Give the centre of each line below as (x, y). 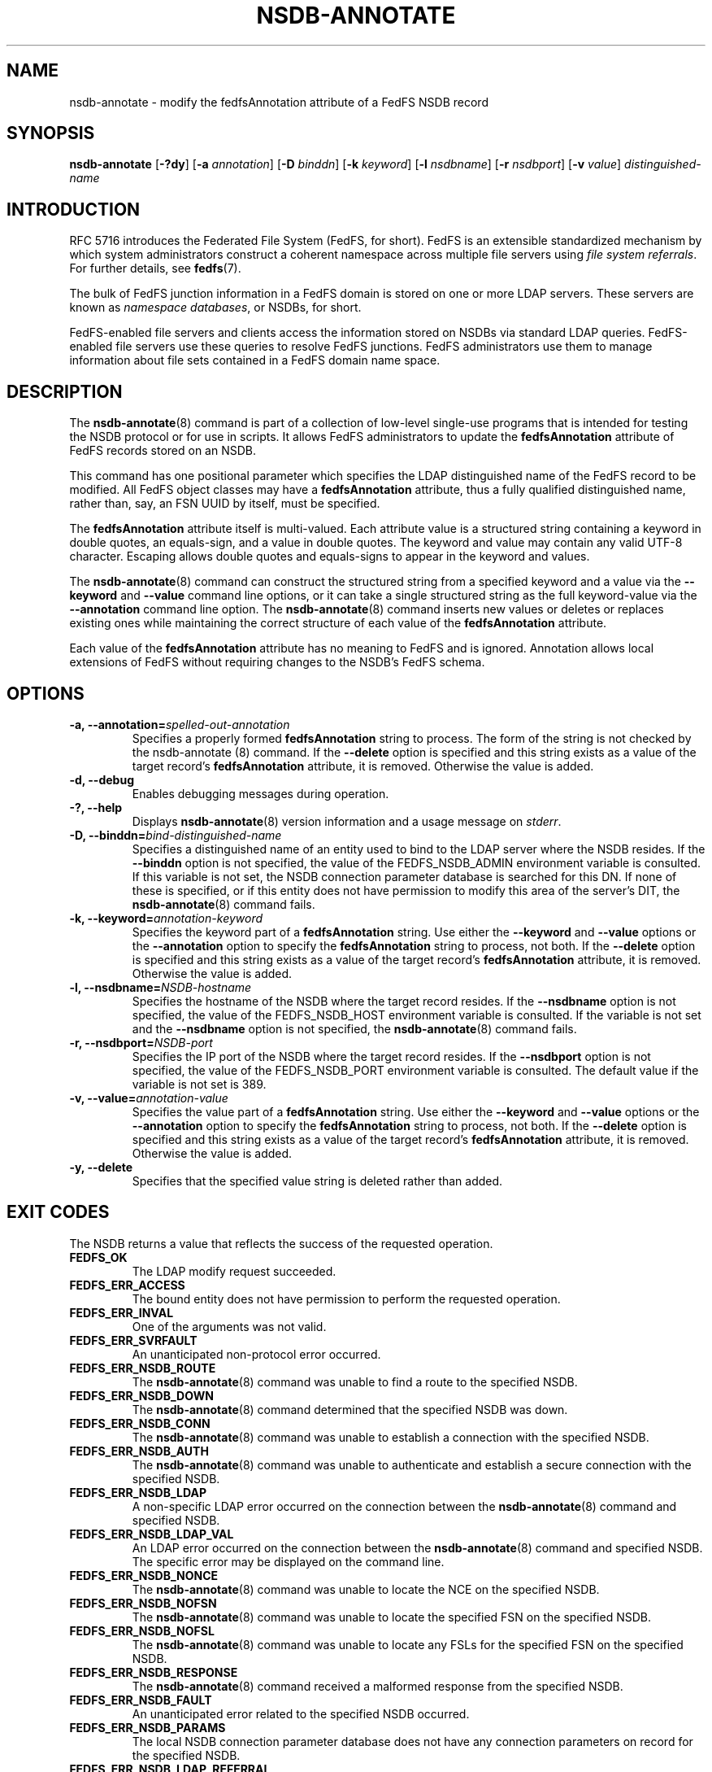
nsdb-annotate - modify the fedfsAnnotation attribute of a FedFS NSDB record (279, 102)
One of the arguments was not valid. (229, 1326)
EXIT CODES (58, 1212)
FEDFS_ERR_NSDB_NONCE (144, 1575)
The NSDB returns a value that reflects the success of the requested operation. (281, 1243)
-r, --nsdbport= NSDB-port (141, 1042)
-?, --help (96, 807)
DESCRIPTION (65, 391)
